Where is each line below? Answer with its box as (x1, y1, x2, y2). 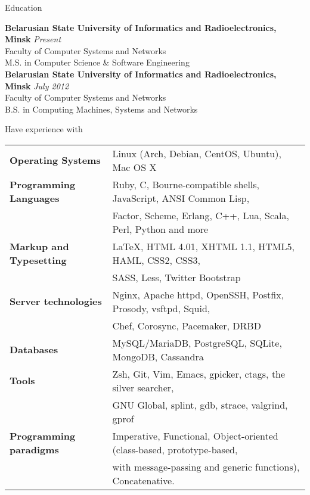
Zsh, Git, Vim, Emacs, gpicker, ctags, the (112, 366, 286, 381)
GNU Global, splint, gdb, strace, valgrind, (112, 397, 288, 412)
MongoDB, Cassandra (112, 349, 204, 363)
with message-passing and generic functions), (112, 459, 300, 474)
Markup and (10, 239, 69, 253)
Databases (10, 343, 58, 357)
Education (5, 1, 42, 13)
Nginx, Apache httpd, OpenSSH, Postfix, (112, 287, 284, 301)
